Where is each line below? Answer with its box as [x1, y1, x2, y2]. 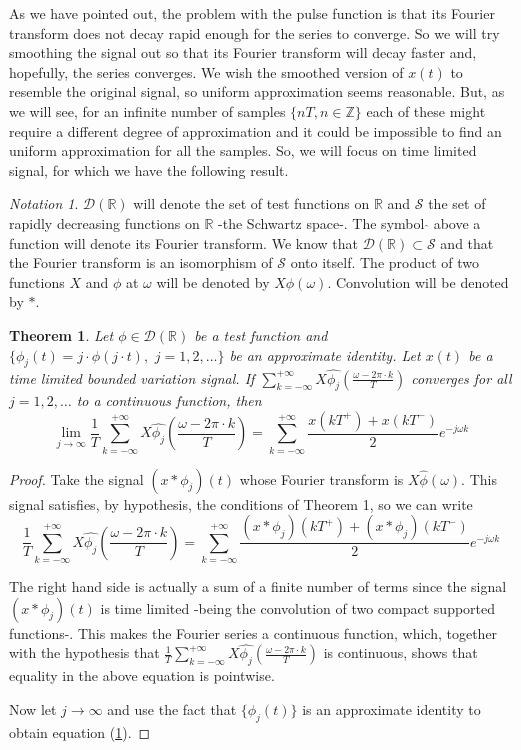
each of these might [366, 100, 486, 121]
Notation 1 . [9, 193, 79, 214]
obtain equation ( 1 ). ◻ [9, 721, 151, 742]
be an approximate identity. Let [229, 344, 421, 365]
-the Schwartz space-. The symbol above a [218, 212, 481, 233]
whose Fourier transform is [239, 468, 404, 489]
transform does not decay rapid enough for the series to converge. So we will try [9, 22, 500, 43]
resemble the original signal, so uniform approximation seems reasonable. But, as [9, 81, 505, 102]
